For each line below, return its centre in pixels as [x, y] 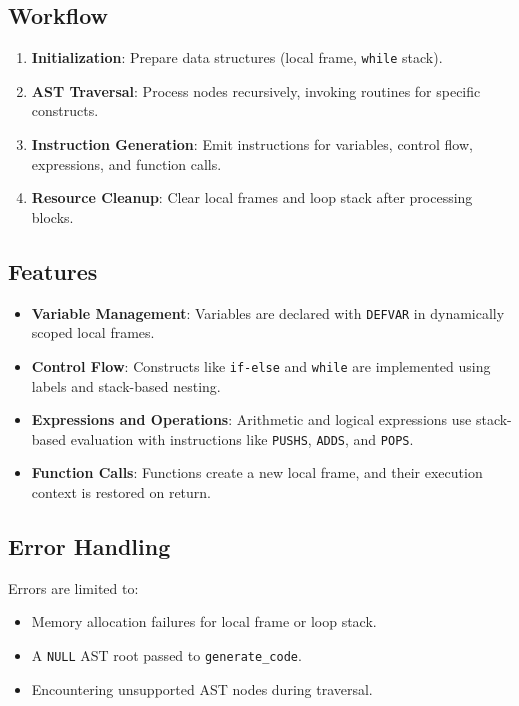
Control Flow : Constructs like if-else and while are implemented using [261, 365]
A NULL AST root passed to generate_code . [166, 654]
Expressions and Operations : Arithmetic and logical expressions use [251, 419]
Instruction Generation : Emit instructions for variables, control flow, [252, 144]
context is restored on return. [121, 491]
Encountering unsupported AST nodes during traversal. [202, 688]
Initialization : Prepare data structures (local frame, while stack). [237, 57]
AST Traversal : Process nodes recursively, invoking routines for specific [256, 90]
